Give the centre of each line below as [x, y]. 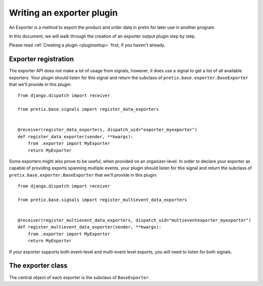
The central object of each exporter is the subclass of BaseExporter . [80, 277]
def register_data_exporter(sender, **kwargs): [75, 136]
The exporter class [38, 266]
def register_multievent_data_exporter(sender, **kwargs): [90, 227]
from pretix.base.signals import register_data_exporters [88, 109]
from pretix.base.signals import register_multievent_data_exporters [103, 200]
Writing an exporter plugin [63, 13]
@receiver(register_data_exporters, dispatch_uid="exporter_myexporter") [108, 130]
